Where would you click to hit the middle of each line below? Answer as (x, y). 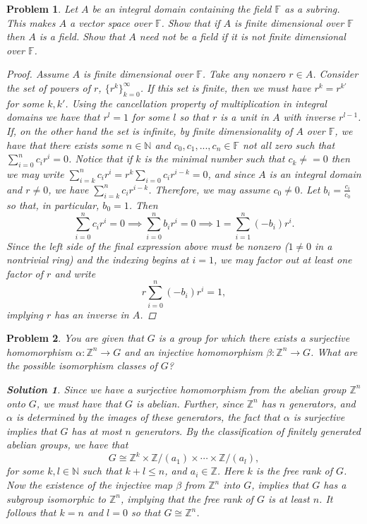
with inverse (309, 117)
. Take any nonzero (244, 74)
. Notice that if (101, 159)
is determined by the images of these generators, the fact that (148, 417)
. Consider (336, 74)
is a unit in (245, 117)
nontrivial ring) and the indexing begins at (98, 260)
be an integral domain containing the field (182, 8)
